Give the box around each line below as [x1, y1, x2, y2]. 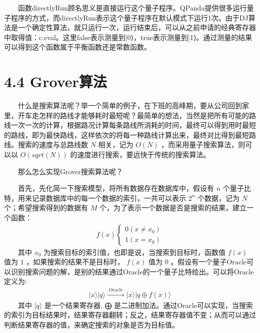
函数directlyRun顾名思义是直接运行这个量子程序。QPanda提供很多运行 [18, 3, 247, 13]
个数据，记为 [197, 192, 240, 203]
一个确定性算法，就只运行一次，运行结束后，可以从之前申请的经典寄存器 [17, 22, 256, 33]
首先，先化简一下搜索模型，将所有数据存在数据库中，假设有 [18, 183, 214, 193]
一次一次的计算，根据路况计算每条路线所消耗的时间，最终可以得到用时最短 [10, 120, 256, 130]
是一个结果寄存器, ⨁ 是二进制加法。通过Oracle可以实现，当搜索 [44, 299, 253, 310]
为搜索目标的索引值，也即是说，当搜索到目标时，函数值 [43, 246, 226, 257]
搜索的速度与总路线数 [17, 139, 88, 150]
